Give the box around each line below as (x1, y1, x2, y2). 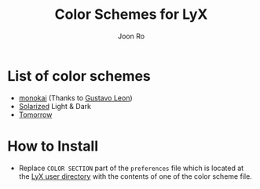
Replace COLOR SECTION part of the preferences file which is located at (18, 163, 244, 173)
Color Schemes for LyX (54, 5, 208, 24)
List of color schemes (7, 67, 151, 85)
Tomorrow (18, 110, 53, 119)
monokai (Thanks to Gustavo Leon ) (18, 93, 133, 103)
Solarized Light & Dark (18, 101, 92, 111)
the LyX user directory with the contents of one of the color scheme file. (18, 171, 252, 181)
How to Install (7, 137, 99, 154)
